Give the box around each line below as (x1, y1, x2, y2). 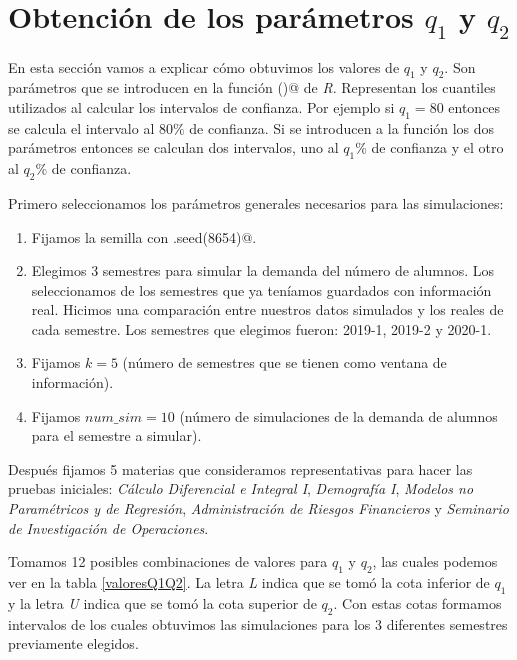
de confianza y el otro (371, 137, 504, 158)
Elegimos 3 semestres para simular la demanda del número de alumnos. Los (31, 260, 495, 281)
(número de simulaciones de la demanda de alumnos (179, 405, 498, 426)
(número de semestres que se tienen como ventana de (122, 352, 447, 373)
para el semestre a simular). (31, 425, 202, 446)
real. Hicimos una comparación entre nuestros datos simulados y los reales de (31, 299, 504, 320)
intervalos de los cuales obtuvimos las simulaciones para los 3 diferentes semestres (8, 613, 508, 634)
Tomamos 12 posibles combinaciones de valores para (8, 551, 328, 572)
